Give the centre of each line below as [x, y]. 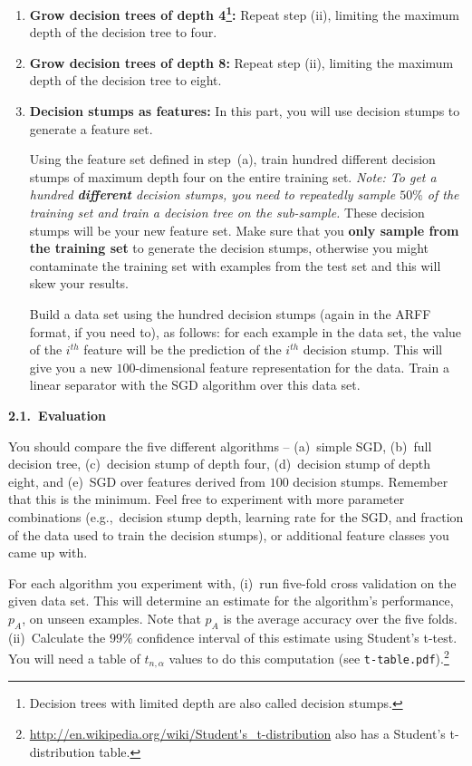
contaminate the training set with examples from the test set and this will [235, 265]
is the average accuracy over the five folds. [340, 618]
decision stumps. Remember [371, 481]
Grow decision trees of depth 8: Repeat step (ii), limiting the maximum [241, 62]
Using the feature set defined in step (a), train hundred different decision [232, 159]
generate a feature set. [91, 128]
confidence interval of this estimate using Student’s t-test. [297, 637]
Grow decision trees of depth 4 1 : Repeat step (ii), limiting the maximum [244, 13]
